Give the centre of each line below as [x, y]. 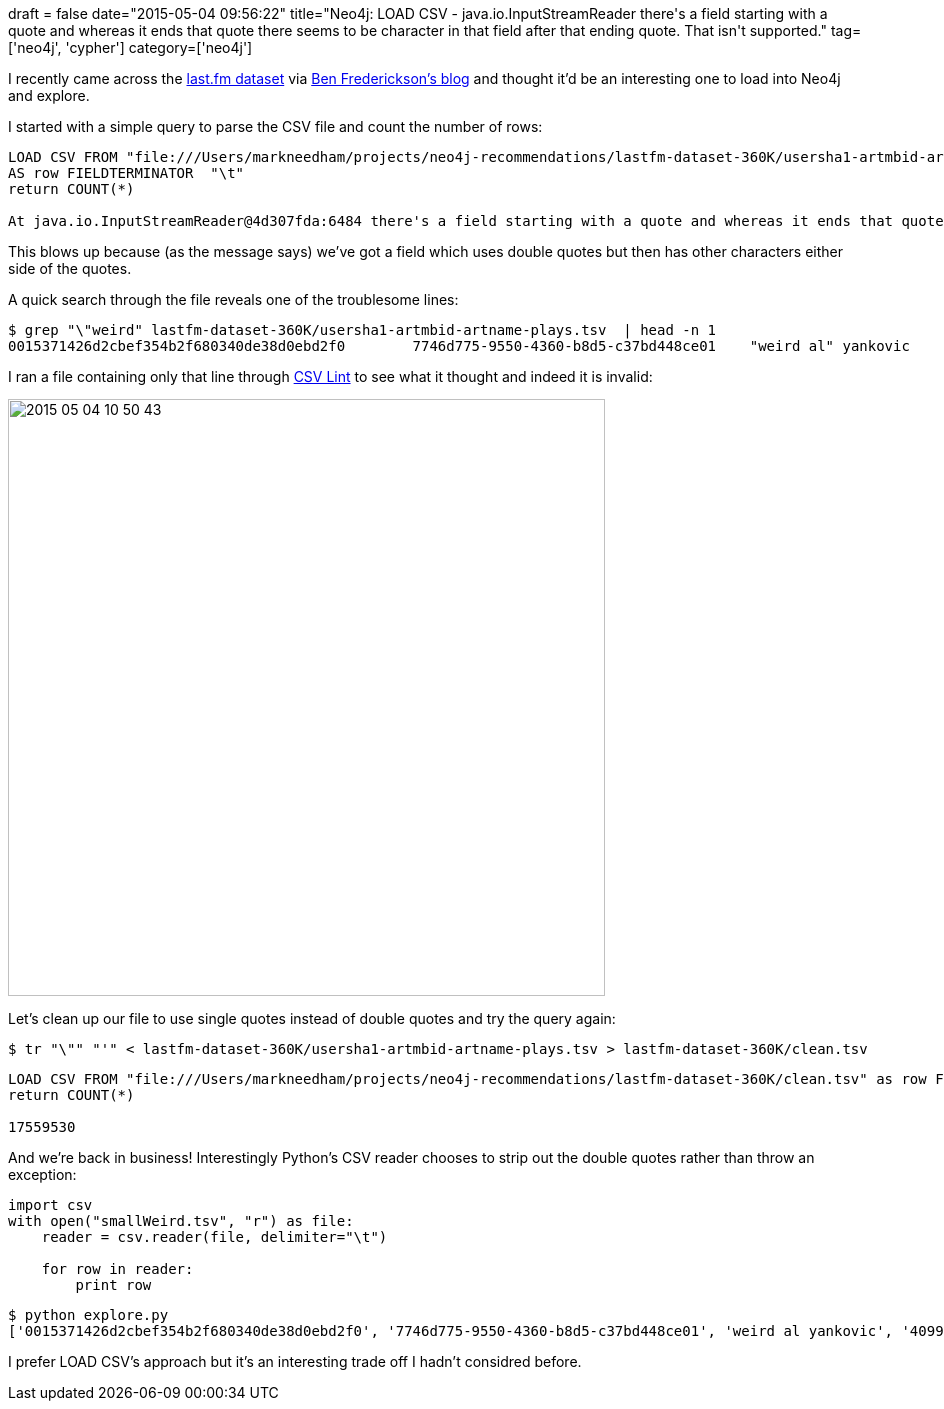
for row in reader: [117, 1269]
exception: [42, 1174]
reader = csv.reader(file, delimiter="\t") [214, 1237]
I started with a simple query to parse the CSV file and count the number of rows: [275, 126]
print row [113, 1285]
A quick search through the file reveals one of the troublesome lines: [233, 299]
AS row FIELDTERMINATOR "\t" [126, 173]
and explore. [49, 95]
